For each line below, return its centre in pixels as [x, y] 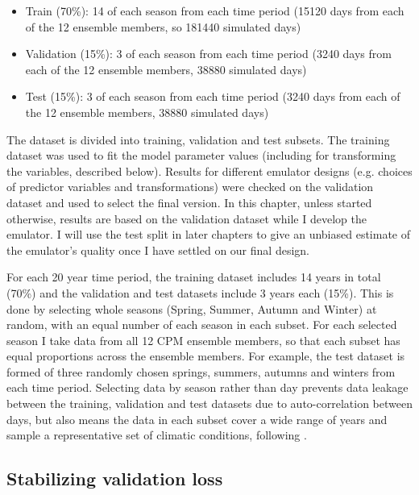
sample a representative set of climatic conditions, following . [157, 435]
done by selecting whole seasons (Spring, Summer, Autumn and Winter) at [192, 308]
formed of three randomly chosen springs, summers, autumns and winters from [201, 371]
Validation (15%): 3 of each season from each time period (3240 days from [208, 54]
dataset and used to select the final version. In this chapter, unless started [189, 202]
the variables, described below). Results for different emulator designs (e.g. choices [209, 171]
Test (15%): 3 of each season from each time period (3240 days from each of [213, 96]
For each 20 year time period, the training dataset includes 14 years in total [194, 277]
